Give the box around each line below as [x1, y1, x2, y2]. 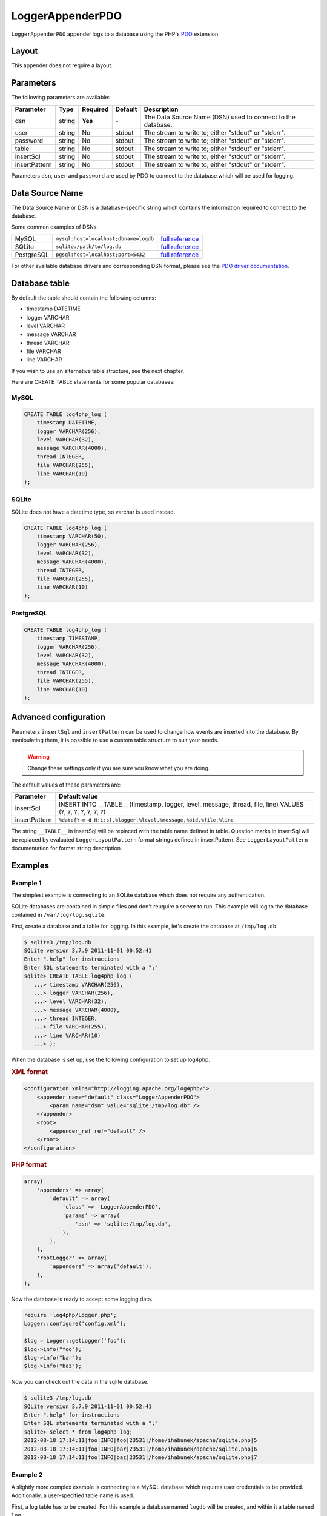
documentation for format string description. [11, 845, 122, 852]
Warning [27, 753, 50, 760]
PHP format [11, 1160, 47, 1169]
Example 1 [11, 879, 42, 888]
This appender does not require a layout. [11, 62, 113, 69]
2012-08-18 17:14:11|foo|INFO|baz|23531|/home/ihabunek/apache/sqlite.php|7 [24, 1454, 257, 1461]
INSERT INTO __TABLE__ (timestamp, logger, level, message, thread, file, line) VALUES [58, 800, 304, 809]
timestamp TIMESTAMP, [36, 635, 101, 642]
